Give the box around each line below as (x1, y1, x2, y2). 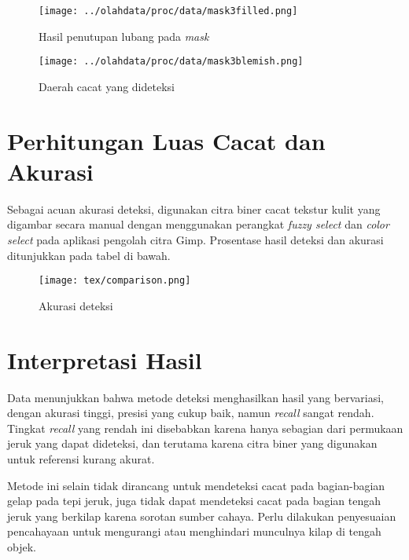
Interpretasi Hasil (7, 343, 202, 375)
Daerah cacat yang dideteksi (39, 78, 175, 94)
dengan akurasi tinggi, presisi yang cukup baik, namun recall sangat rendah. (7, 404, 374, 421)
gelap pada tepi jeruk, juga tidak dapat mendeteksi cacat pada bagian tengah (7, 492, 381, 509)
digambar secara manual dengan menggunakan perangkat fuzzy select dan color (7, 216, 389, 232)
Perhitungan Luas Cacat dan (7, 124, 326, 156)
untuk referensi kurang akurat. (7, 450, 155, 467)
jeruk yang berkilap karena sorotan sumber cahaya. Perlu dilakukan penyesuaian (7, 507, 396, 524)
